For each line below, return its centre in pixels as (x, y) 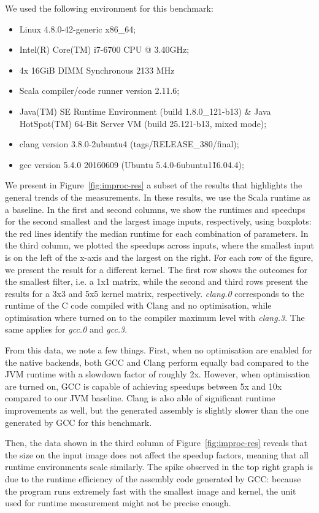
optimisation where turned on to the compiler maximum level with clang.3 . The (155, 317)
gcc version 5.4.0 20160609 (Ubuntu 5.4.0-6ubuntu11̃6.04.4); (132, 164)
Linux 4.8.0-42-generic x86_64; (78, 29)
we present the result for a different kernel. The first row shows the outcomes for (156, 269)
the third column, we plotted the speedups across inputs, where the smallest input (159, 245)
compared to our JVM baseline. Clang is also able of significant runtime (140, 398)
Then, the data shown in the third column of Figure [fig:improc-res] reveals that (156, 443)
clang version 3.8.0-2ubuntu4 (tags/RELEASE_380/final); (129, 144)
